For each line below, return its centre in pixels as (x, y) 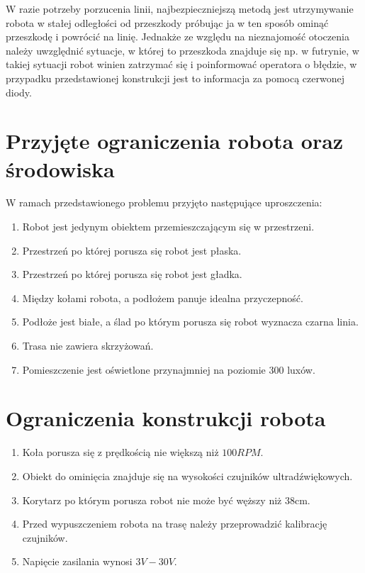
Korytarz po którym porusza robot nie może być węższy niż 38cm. (166, 500)
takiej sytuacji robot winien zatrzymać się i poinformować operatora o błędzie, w (181, 64)
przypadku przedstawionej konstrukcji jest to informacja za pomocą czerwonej (175, 78)
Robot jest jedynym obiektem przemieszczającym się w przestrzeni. (168, 227)
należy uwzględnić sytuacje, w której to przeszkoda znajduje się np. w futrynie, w (182, 50)
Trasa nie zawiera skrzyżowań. (88, 346)
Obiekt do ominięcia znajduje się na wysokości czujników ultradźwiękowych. (187, 475)
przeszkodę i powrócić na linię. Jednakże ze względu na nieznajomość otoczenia (178, 37)
